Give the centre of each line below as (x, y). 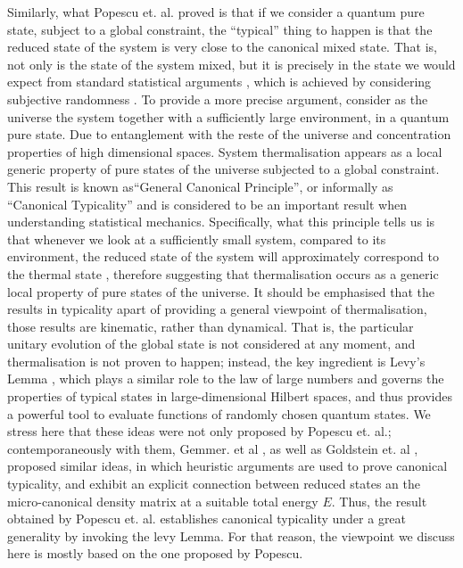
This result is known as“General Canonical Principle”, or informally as (200, 186)
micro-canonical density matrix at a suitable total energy (163, 501)
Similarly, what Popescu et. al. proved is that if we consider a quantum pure (216, 12)
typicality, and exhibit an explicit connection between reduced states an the (214, 484)
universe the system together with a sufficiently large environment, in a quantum (228, 116)
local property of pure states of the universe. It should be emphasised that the (221, 291)
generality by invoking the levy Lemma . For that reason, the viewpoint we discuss (231, 535)
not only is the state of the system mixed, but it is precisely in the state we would (231, 64)
